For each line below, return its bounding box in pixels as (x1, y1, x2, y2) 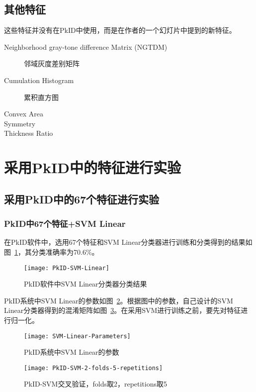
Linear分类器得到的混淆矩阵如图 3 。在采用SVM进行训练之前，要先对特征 (4, 305, 241, 315)
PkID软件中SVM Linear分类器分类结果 (24, 279, 147, 289)
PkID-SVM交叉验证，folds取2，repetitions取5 (24, 379, 168, 389)
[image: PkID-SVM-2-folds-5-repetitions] (24, 364, 163, 372)
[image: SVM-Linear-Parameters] (24, 332, 131, 340)
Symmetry (4, 118, 36, 128)
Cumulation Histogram (4, 75, 74, 85)
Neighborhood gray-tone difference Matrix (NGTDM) (4, 41, 168, 52)
